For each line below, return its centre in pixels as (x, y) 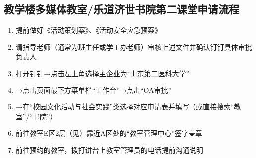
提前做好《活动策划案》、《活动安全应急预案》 (89, 30)
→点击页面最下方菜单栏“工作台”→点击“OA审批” (94, 90)
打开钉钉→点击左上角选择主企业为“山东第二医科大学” (102, 73)
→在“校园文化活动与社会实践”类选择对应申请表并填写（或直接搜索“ (125, 107)
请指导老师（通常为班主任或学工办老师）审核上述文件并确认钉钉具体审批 (134, 46)
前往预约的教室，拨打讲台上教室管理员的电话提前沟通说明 (109, 149)
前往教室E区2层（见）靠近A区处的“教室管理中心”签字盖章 (109, 133)
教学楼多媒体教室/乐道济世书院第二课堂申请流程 (122, 9)
